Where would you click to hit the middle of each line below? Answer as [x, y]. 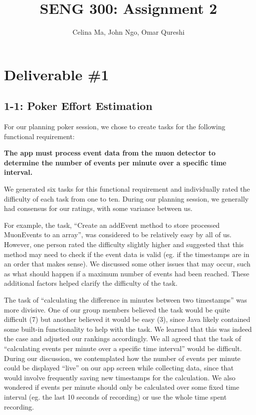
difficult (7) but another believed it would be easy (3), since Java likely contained [127, 319]
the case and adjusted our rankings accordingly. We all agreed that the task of [123, 338]
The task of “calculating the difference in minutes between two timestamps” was [126, 300]
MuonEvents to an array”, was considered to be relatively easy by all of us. [118, 234]
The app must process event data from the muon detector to [110, 153]
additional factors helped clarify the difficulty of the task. [91, 283]
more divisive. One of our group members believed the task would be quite [117, 309]
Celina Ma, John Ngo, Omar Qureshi [128, 32]
